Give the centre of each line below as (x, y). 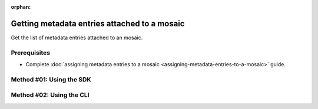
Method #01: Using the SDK (51, 79)
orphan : (21, 7)
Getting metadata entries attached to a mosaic (98, 23)
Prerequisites (30, 53)
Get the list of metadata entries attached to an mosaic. (77, 38)
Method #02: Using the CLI (50, 95)
